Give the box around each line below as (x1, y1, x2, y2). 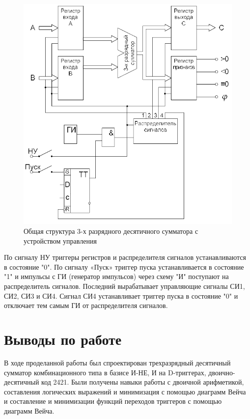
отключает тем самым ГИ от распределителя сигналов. (4, 300, 168, 310)
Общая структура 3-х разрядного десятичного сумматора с (24, 226, 198, 236)
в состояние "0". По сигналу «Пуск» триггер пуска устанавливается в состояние (4, 261, 244, 272)
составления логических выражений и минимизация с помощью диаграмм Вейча (4, 386, 246, 396)
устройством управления (24, 235, 97, 246)
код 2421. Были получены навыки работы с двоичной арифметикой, (41, 377, 244, 387)
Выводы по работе (4, 329, 122, 349)
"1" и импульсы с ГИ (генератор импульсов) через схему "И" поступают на (4, 271, 229, 281)
